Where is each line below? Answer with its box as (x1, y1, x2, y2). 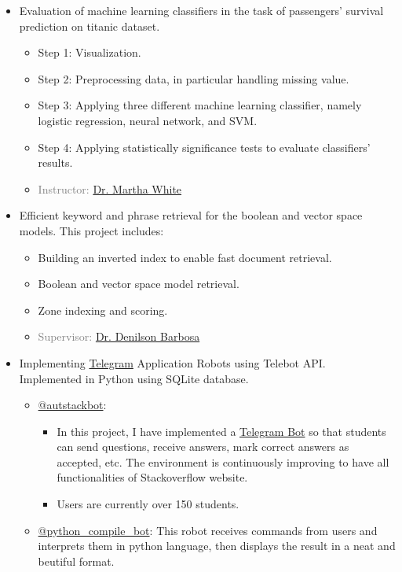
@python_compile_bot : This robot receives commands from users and (38, 522, 378, 538)
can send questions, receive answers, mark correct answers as (57, 438, 349, 455)
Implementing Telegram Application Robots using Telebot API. (19, 354, 326, 371)
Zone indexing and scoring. (38, 301, 168, 318)
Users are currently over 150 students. (57, 496, 239, 512)
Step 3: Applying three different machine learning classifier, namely (38, 97, 362, 113)
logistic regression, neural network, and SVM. (38, 112, 258, 128)
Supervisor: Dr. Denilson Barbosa (38, 328, 200, 345)
